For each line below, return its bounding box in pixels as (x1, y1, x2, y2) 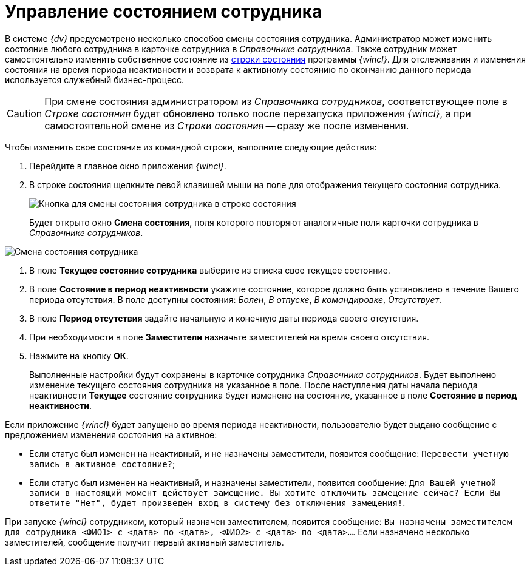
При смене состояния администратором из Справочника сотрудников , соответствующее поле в (44, 95, 508, 107)
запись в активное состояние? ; (29, 458, 175, 469)
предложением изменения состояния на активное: (5, 429, 217, 440)
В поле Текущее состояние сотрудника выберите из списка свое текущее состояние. (29, 265, 390, 275)
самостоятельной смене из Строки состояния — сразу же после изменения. (44, 119, 409, 132)
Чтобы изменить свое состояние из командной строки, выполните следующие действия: (5, 141, 377, 152)
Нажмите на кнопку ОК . (29, 350, 129, 361)
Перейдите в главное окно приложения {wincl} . (29, 160, 226, 171)
